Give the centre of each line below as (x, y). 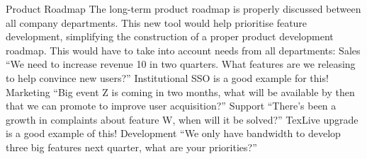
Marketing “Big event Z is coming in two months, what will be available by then (180, 92)
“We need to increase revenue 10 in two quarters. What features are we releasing (181, 64)
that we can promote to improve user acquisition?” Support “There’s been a (171, 106)
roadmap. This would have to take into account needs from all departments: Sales (183, 50)
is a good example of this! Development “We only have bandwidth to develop (173, 133)
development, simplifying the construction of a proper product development (170, 36)
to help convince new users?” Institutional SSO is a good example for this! (167, 77)
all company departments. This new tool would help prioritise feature (157, 22)
